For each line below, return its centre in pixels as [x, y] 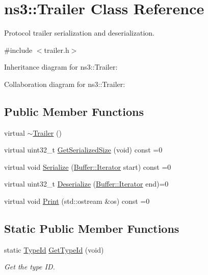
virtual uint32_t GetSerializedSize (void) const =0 [83, 150]
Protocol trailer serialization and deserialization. [79, 33]
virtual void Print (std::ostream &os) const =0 [77, 201]
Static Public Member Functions [92, 228]
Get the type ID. [30, 267]
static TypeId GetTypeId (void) [54, 249]
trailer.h [57, 50]
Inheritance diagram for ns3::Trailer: [61, 67]
